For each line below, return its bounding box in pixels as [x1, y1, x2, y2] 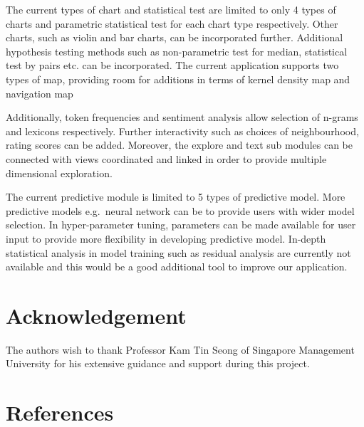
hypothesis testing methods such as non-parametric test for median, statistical [6, 43, 348, 58]
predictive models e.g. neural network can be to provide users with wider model [6, 203, 355, 218]
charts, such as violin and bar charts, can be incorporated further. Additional [6, 30, 343, 45]
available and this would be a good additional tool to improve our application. [6, 259, 348, 274]
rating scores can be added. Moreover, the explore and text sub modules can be [6, 137, 353, 152]
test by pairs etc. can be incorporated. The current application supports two [6, 58, 339, 73]
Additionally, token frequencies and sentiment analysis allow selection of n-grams [6, 110, 358, 125]
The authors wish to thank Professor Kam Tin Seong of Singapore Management [6, 342, 355, 357]
